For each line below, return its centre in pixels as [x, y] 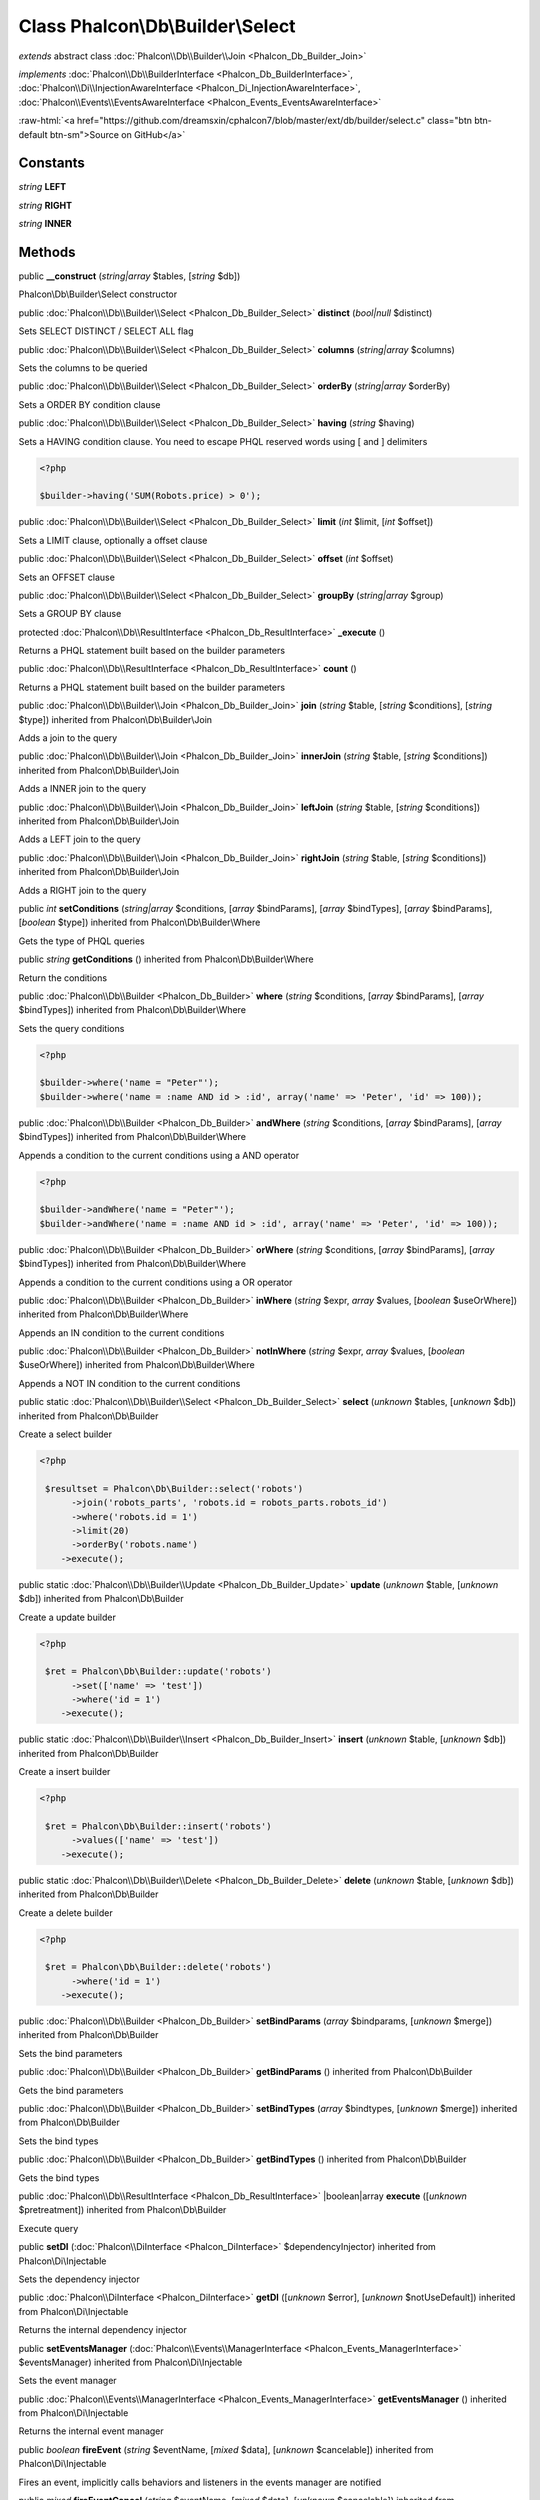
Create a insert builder [64, 1772]
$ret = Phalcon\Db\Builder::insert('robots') [158, 1826]
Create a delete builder [66, 1912]
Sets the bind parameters [71, 2053]
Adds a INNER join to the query [82, 789]
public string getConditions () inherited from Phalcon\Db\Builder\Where [166, 959]
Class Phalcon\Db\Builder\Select [157, 26]
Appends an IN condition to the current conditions [121, 1332]
